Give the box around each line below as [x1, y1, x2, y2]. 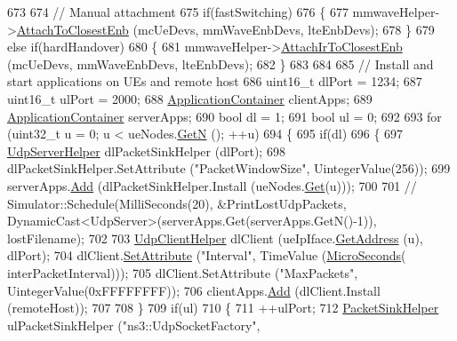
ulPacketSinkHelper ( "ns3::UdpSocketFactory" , [7, 315, 261, 334]
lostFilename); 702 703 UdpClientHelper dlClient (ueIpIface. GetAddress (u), [7, 228, 423, 247]
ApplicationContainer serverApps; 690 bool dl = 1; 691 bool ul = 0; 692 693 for [7, 107, 442, 125]
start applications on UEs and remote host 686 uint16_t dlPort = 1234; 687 [7, 72, 422, 91]
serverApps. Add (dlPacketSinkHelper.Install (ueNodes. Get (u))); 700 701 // [7, 176, 417, 194]
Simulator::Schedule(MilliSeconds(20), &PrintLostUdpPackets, [7, 194, 347, 212]
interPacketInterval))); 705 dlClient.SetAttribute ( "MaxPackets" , [7, 263, 358, 282]
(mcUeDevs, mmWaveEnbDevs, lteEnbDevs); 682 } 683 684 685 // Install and [7, 54, 434, 73]
